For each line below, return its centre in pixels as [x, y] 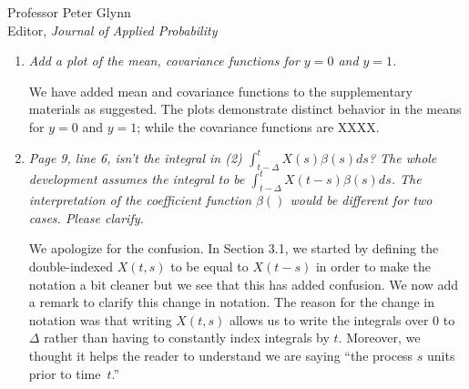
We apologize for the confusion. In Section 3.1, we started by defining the [234, 248]
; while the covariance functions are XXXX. [258, 126]
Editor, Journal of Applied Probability [112, 30]
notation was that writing [100, 319]
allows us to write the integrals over [329, 319]
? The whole [403, 158]
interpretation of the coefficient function [140, 200]
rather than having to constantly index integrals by [187, 338]
